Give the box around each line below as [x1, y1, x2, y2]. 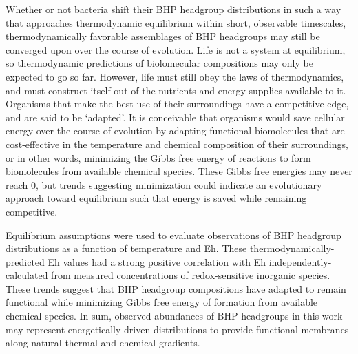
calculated [6, 268, 48, 282]
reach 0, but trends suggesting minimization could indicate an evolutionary [6, 177, 322, 191]
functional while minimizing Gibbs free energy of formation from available [6, 295, 318, 309]
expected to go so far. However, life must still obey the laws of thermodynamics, [6, 69, 344, 83]
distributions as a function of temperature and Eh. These [6, 241, 247, 256]
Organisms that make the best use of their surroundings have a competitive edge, [6, 96, 349, 111]
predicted [6, 254, 45, 269]
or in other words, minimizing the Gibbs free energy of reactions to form [6, 150, 311, 165]
